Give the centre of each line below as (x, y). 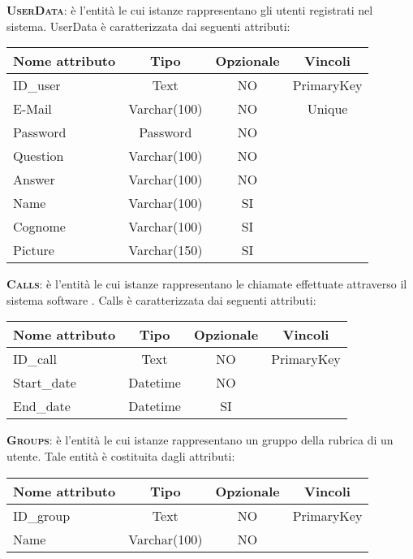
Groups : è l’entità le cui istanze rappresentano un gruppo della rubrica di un (200, 440)
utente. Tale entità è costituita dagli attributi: (121, 455)
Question (39, 156)
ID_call (35, 359)
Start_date (45, 383)
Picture (34, 250)
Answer (34, 180)
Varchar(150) (166, 250)
